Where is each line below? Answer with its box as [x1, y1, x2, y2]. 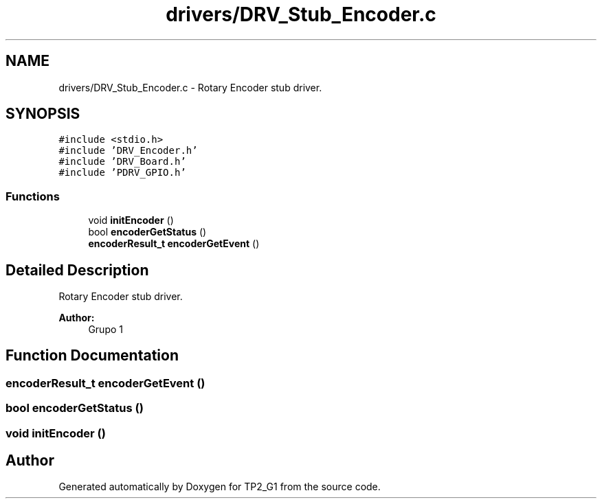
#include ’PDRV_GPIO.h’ [58, 167, 186, 179]
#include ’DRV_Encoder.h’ [58, 145, 198, 157]
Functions [5, 189, 60, 203]
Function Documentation [5, 347, 179, 365]
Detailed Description [5, 261, 149, 279]
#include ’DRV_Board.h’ [58, 156, 186, 168]
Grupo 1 [88, 323, 123, 336]
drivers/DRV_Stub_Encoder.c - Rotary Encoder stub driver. [58, 81, 322, 93]
